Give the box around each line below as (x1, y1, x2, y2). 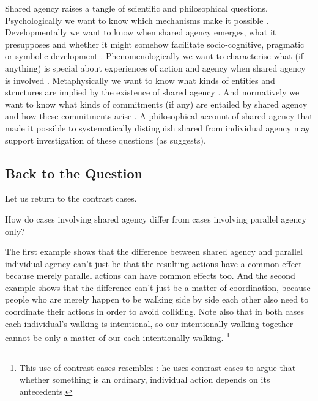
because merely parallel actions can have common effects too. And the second (5, 269, 295, 282)
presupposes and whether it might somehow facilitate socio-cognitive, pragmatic (5, 37, 305, 50)
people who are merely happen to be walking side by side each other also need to (5, 293, 309, 306)
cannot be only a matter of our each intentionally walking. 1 (5, 329, 230, 344)
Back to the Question (5, 163, 142, 182)
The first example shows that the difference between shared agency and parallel (5, 245, 303, 258)
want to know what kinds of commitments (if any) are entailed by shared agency (5, 97, 308, 110)
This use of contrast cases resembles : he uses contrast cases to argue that (19, 361, 296, 373)
